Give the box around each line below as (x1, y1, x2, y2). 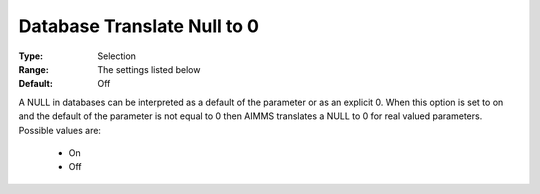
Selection (97, 50, 137, 62)
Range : (18, 63, 49, 75)
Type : (18, 50, 44, 62)
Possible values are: (18, 124, 102, 136)
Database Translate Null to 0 (18, 15, 260, 37)
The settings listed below (97, 63, 201, 75)
